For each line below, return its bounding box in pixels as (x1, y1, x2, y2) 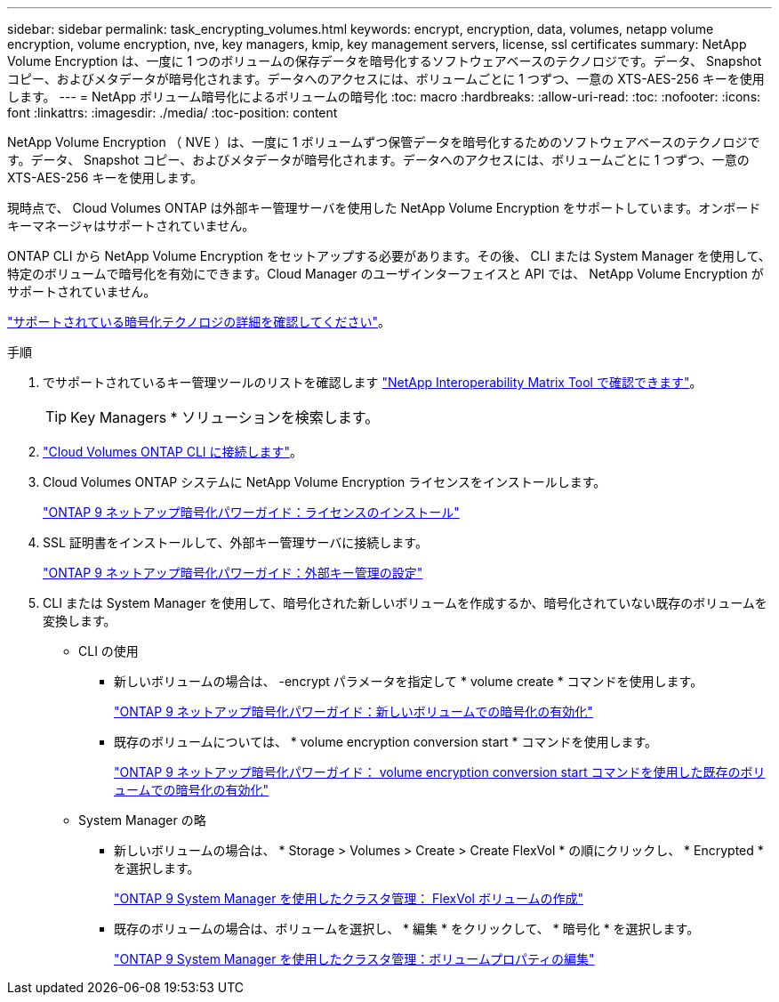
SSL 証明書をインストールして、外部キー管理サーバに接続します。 (43, 535, 428, 550)
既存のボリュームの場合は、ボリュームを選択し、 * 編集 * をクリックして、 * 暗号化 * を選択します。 (114, 921, 700, 936)
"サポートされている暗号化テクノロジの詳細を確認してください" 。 (7, 314, 390, 329)
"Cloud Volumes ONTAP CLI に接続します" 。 (43, 444, 303, 459)
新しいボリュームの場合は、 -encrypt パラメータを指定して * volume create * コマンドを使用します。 (114, 674, 703, 689)
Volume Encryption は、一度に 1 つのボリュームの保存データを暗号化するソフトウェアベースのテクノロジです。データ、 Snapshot (7, 53, 762, 69)
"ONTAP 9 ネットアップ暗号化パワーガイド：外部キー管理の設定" (43, 565, 423, 580)
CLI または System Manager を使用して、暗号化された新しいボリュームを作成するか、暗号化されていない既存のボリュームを (43, 595, 767, 610)
